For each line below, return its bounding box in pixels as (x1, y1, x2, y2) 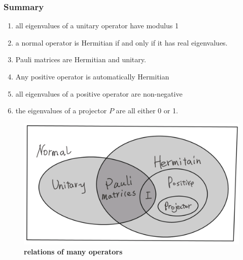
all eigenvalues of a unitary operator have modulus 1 (15, 20, 179, 31)
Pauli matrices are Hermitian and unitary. (15, 54, 146, 65)
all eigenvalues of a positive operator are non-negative (15, 88, 183, 99)
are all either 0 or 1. (116, 105, 178, 116)
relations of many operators (24, 246, 123, 256)
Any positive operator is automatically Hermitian (15, 71, 169, 81)
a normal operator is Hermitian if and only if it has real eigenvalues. (15, 37, 228, 48)
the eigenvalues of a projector (15, 105, 107, 116)
